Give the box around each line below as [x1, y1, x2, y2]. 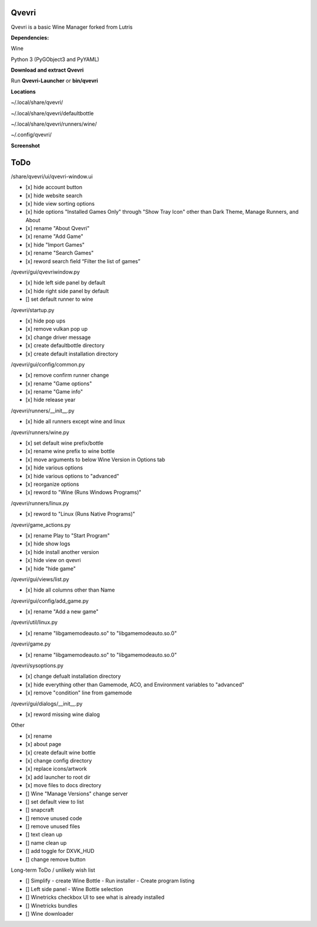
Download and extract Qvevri [11, 66, 84, 73]
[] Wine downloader [25, 910, 73, 917]
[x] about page [25, 741, 62, 748]
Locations [11, 88, 36, 95]
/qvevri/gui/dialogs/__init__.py [11, 700, 83, 707]
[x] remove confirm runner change [25, 372, 109, 379]
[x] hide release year [25, 397, 76, 404]
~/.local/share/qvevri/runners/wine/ [11, 120, 97, 127]
